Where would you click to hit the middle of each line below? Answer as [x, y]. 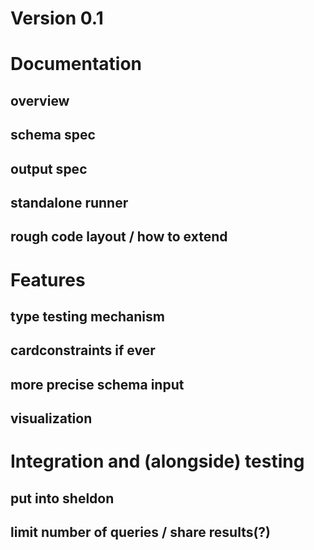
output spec [49, 168]
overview [40, 100]
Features [48, 279]
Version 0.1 [57, 18]
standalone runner [69, 202]
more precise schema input [97, 384]
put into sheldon [62, 498]
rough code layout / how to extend [119, 237]
